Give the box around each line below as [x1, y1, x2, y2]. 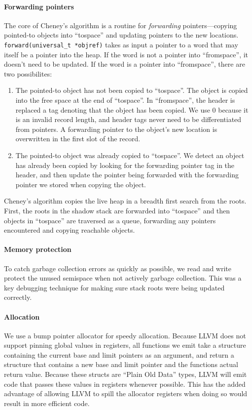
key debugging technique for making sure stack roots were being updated [4, 282, 225, 292]
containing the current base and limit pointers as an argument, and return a [4, 349, 234, 360]
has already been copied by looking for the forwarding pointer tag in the [15, 160, 235, 170]
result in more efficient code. [4, 398, 90, 408]
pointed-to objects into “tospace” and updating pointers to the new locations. [4, 30, 239, 40]
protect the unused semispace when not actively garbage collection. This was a [4, 273, 242, 283]
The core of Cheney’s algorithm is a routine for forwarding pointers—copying [4, 20, 237, 30]
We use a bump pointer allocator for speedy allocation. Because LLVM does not [4, 330, 246, 340]
